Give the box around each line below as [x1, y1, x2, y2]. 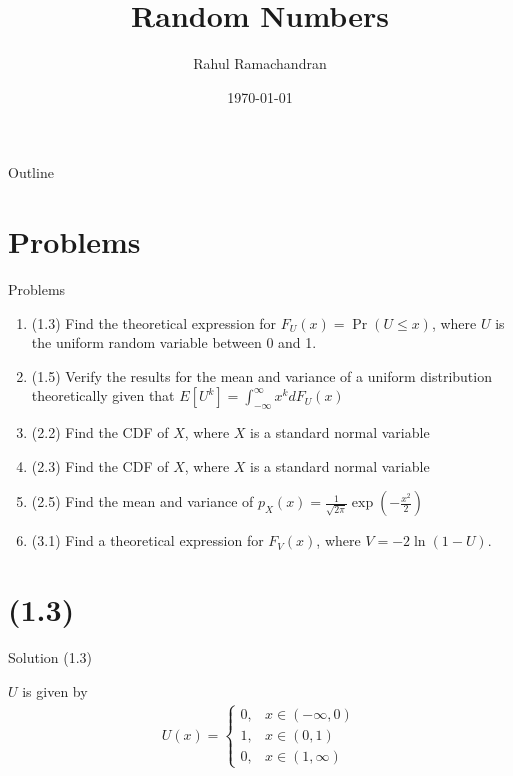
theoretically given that [31, 385, 175, 406]
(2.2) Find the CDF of [31, 422, 169, 443]
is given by [22, 680, 88, 701]
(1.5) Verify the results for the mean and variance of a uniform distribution [31, 365, 492, 386]
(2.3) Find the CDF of [31, 455, 169, 476]
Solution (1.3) [8, 647, 93, 668]
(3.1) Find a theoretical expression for [31, 530, 264, 551]
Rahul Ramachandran [193, 53, 327, 74]
